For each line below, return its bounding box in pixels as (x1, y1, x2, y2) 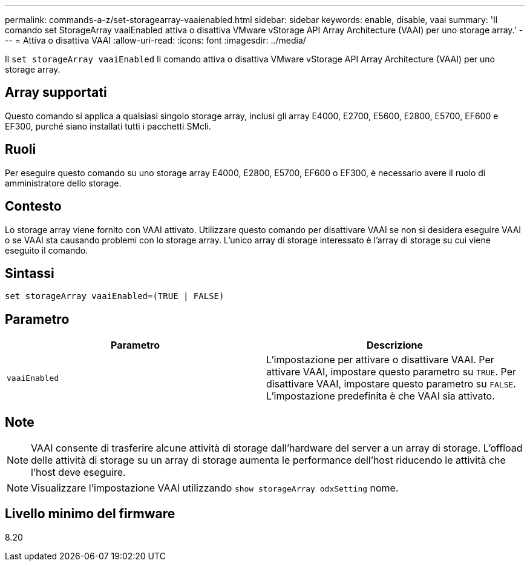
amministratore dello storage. (5, 177, 122, 188)
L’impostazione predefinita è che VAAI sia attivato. (266, 390, 495, 403)
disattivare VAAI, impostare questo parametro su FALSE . (266, 378, 516, 390)
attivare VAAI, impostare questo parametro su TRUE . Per (266, 366, 516, 378)
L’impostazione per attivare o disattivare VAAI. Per (266, 354, 494, 366)
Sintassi (5, 265, 54, 281)
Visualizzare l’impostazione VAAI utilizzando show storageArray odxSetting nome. (31, 482, 399, 495)
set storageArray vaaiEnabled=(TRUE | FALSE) (5, 291, 224, 301)
